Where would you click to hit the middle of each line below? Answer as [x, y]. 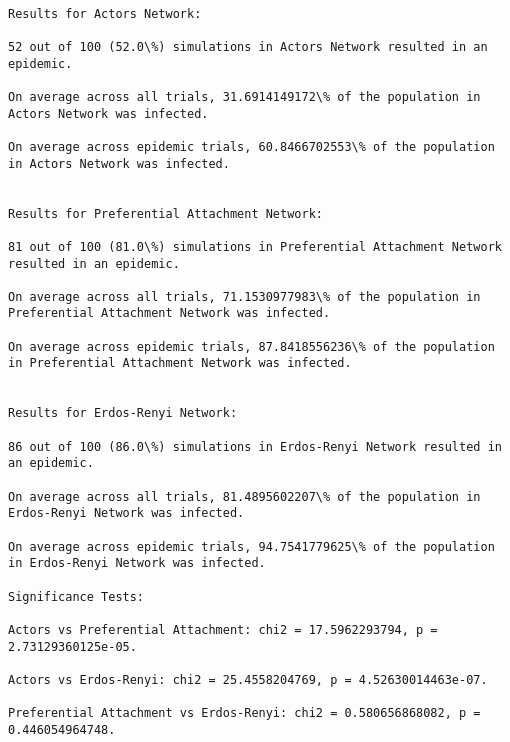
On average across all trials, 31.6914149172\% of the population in [244, 96]
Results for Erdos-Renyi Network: [123, 413]
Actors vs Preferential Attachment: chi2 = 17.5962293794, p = [223, 629]
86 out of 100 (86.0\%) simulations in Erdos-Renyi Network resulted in [255, 446]
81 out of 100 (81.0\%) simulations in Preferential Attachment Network [255, 246]
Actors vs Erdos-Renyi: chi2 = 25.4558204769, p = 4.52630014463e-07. [248, 679]
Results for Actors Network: [105, 13]
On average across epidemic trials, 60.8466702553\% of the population [251, 146]
